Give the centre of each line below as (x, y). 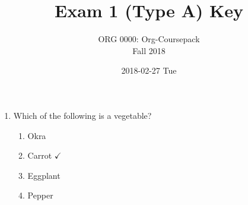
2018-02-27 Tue (149, 70)
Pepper (40, 195)
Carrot (40, 155)
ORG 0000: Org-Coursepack (149, 39)
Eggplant (44, 175)
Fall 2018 (149, 50)
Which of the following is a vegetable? (82, 115)
